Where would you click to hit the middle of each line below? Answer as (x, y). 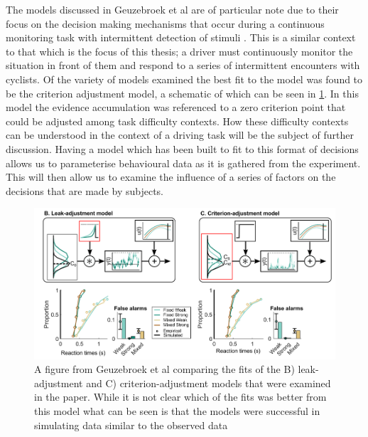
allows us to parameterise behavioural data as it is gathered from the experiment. (183, 163)
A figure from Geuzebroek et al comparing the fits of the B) (164, 369)
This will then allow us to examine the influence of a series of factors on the (171, 177)
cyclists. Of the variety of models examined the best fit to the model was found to (184, 79)
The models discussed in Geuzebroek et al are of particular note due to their (172, 9)
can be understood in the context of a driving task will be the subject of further (180, 135)
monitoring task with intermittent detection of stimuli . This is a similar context (181, 37)
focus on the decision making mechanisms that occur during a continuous (165, 23)
